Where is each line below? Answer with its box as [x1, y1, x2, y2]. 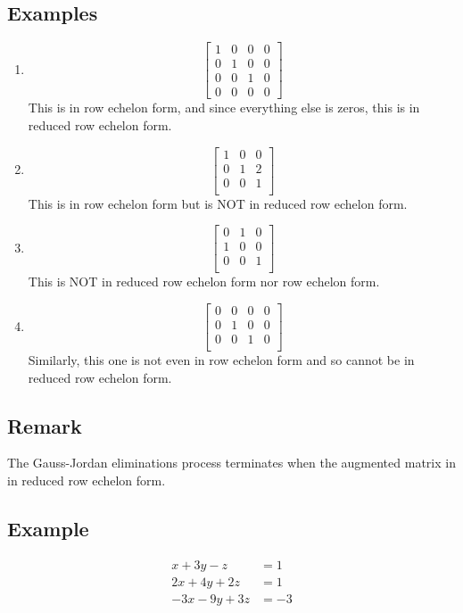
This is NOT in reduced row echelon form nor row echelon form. [28, 272, 380, 291]
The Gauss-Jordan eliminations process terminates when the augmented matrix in [7, 453, 456, 472]
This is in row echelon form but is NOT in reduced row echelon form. [28, 194, 408, 212]
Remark [7, 411, 82, 439]
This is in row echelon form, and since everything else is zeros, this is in [28, 98, 420, 117]
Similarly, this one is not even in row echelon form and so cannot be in [28, 351, 415, 369]
